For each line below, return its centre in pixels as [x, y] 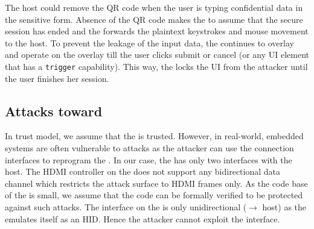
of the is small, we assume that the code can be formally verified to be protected [154, 195]
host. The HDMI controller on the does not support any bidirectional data [143, 171]
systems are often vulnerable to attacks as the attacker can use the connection [149, 148]
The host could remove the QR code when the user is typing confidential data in [154, 7]
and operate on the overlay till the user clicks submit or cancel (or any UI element [157, 55]
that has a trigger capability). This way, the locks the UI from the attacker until [156, 66]
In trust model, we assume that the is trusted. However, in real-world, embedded [154, 136]
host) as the [284, 206]
